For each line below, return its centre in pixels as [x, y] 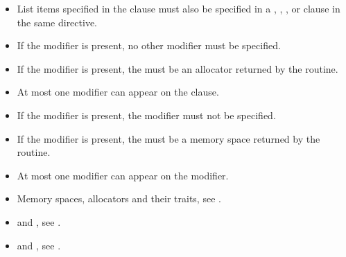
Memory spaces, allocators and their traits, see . [119, 198]
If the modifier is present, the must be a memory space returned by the [168, 138]
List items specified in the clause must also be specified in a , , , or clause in [179, 8]
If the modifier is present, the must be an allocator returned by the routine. [178, 68]
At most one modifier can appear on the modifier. [123, 175]
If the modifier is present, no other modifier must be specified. [149, 45]
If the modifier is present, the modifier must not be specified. [146, 115]
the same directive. [57, 22]
